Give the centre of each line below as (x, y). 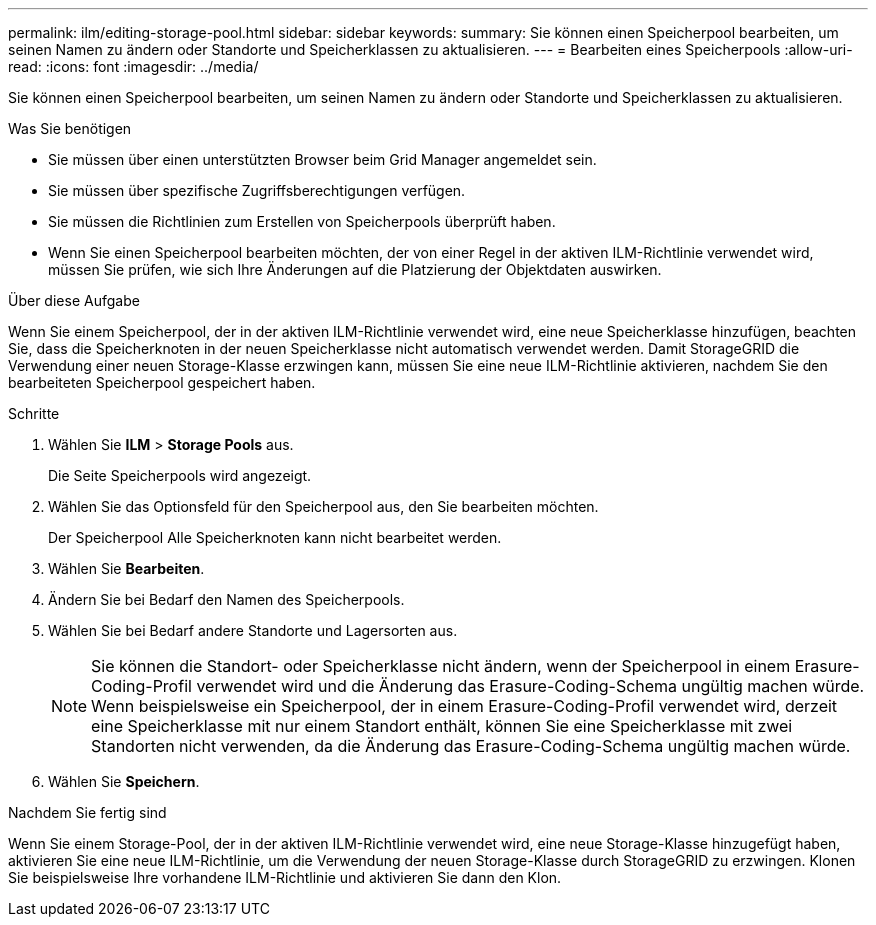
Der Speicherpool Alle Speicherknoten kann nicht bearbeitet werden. (275, 537)
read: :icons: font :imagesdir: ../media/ (133, 66)
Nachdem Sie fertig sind (87, 812)
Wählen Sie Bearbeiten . (126, 568)
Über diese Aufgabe (74, 300)
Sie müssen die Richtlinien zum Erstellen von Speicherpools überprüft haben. (302, 221)
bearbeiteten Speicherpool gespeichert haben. (162, 382)
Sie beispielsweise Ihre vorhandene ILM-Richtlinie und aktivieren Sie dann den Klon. (285, 877)
